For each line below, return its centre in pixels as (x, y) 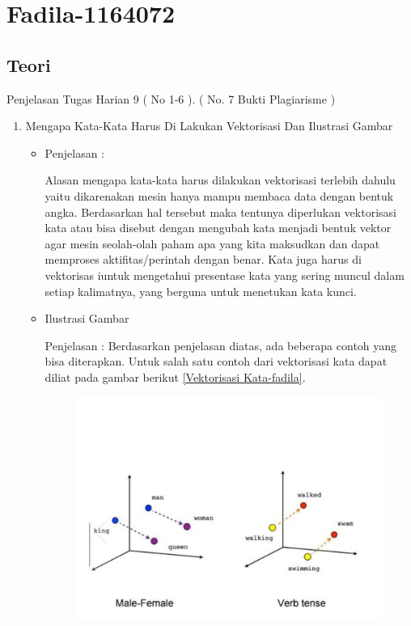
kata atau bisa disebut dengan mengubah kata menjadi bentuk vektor (218, 228)
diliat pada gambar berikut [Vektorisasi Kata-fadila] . (175, 376)
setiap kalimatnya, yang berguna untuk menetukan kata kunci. (201, 291)
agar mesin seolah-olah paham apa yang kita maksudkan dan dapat (212, 243)
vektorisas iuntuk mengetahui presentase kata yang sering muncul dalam (225, 275)
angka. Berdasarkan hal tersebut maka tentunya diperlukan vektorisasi (220, 211)
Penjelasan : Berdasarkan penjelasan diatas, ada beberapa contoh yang (221, 345)
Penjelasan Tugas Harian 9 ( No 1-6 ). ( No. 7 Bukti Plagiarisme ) (171, 98)
